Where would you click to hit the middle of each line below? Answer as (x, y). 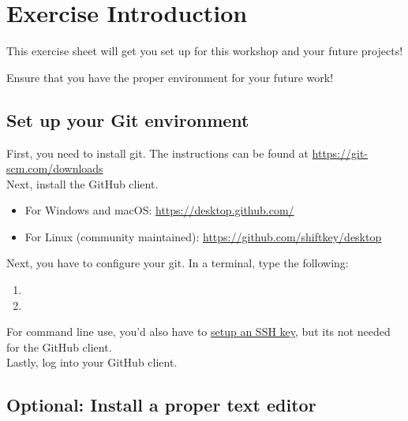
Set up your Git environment (128, 119)
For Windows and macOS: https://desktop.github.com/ (159, 210)
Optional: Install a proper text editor (161, 405)
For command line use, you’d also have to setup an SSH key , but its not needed (198, 332)
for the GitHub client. (59, 346)
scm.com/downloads (55, 168)
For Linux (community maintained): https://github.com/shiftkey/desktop (203, 236)
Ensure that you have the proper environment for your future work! (170, 77)
